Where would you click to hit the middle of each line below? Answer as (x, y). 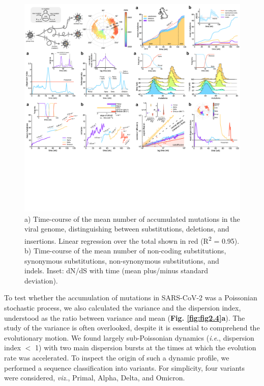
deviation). (41, 280)
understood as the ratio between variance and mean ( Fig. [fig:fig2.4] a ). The (125, 317)
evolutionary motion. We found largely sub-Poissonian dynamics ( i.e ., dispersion (129, 337)
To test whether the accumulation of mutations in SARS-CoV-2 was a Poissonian (131, 298)
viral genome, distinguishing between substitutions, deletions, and (127, 229)
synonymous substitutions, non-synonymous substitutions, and (122, 260)
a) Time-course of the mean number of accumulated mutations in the (132, 218)
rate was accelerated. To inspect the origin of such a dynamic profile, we (117, 357)
